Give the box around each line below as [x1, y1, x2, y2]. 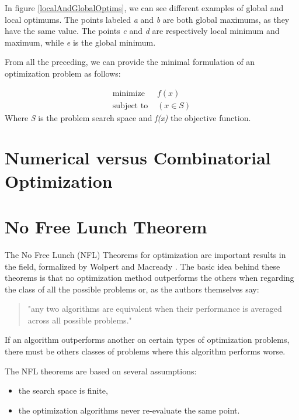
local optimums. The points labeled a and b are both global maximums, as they [5, 13, 290, 25]
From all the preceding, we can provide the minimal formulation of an [5, 56, 255, 68]
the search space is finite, [18, 384, 108, 397]
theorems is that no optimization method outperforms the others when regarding [5, 271, 294, 284]
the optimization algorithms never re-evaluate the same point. [18, 404, 240, 416]
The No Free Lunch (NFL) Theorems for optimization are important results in [5, 248, 286, 260]
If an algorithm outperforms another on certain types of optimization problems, [5, 333, 290, 346]
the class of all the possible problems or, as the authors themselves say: [5, 283, 259, 295]
